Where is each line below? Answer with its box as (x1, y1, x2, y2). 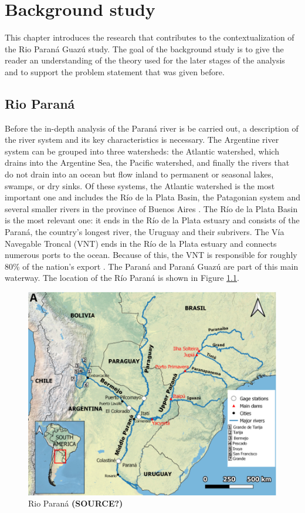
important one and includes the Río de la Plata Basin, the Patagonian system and (5, 191, 300, 203)
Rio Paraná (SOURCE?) (28, 497, 123, 509)
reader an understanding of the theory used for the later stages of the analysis (5, 54, 285, 66)
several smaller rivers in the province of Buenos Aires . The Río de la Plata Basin (5, 202, 298, 214)
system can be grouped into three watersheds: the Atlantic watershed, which (5, 145, 279, 157)
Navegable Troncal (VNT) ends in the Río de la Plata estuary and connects (5, 237, 277, 249)
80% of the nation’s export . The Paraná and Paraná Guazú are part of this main (5, 260, 299, 272)
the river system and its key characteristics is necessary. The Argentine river (5, 133, 279, 146)
